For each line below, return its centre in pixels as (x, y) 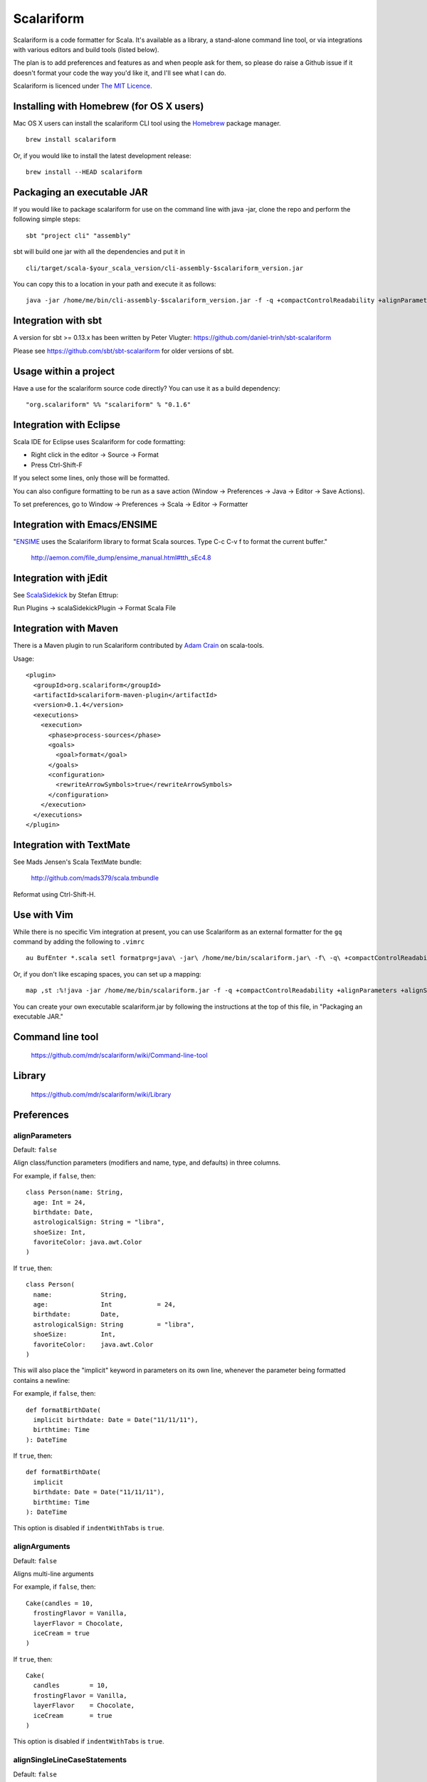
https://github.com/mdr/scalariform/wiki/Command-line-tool (119, 1056)
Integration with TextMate (72, 845)
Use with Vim (43, 915)
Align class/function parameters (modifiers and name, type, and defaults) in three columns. (147, 1163)
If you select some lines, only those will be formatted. (91, 478)
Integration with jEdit (60, 578)
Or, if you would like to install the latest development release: (102, 155)
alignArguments (42, 1547)
